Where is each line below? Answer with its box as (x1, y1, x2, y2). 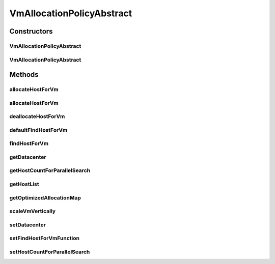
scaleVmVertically (9, 208, 56, 215)
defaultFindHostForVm (9, 126, 68, 133)
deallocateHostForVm (9, 113, 65, 120)
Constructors (9, 27, 53, 36)
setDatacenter (9, 221, 46, 228)
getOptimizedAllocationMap (9, 194, 81, 201)
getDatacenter (9, 153, 46, 160)
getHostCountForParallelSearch (9, 167, 91, 174)
